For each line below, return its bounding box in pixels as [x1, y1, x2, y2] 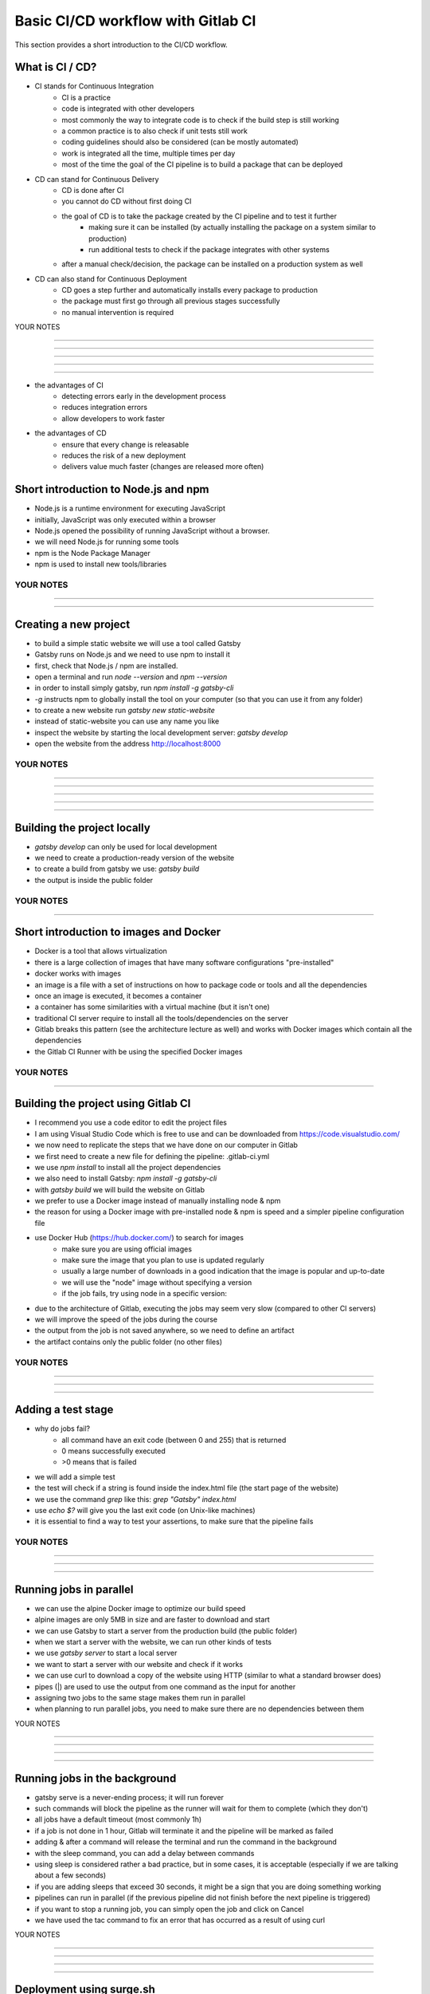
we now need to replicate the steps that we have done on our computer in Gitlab [34, 1141, 299, 1150]
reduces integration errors [61, 403, 147, 412]
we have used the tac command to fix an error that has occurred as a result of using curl [34, 1915, 326, 1925]
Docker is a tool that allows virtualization [34, 946, 167, 956]
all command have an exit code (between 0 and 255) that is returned [61, 1435, 287, 1444]
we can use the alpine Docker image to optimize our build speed [34, 1603, 246, 1613]
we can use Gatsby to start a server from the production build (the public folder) [34, 1626, 298, 1635]
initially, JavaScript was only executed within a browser [34, 514, 217, 524]
